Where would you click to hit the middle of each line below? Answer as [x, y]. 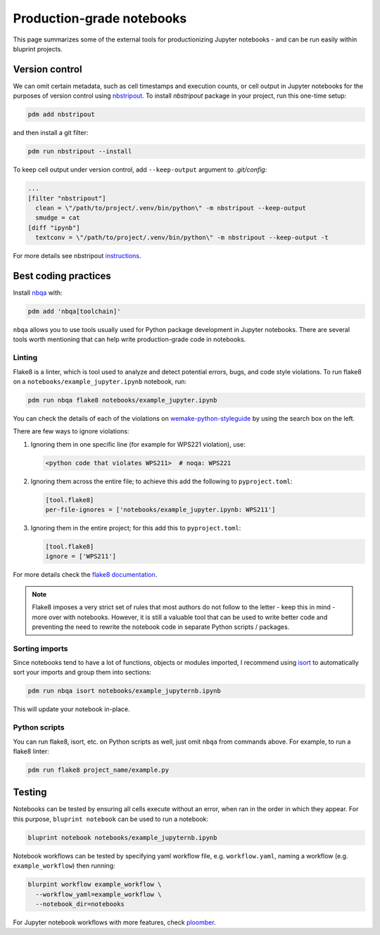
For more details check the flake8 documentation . [85, 575]
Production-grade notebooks [100, 18]
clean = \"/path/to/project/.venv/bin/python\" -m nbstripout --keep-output [171, 208]
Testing [30, 793]
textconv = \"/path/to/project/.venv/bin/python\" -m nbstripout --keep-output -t [182, 238]
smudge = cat [58, 218]
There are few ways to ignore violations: [71, 431]
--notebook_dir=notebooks [80, 904]
